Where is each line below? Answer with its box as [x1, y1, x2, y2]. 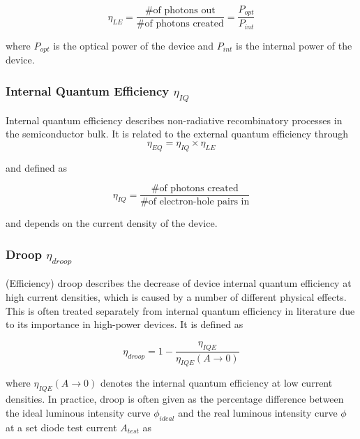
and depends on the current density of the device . [6, 216, 218, 230]
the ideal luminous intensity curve [6, 405, 151, 419]
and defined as [6, 160, 67, 174]
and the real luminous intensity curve [178, 405, 338, 419]
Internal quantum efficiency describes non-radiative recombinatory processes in [6, 112, 343, 127]
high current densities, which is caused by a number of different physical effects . [6, 289, 347, 304]
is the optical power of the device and [53, 38, 214, 52]
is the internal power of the [236, 38, 352, 52]
